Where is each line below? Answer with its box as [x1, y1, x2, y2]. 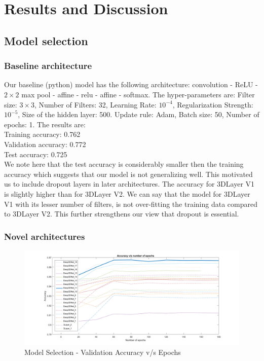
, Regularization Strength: [172, 99, 253, 110]
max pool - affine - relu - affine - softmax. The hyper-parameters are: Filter [21, 89, 255, 99]
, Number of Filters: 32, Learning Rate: [34, 99, 157, 110]
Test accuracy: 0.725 [4, 149, 67, 159]
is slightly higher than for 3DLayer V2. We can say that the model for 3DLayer [4, 188, 250, 199]
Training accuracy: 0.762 [4, 129, 81, 139]
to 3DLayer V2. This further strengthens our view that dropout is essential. [4, 208, 239, 219]
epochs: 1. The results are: [4, 119, 86, 129]
